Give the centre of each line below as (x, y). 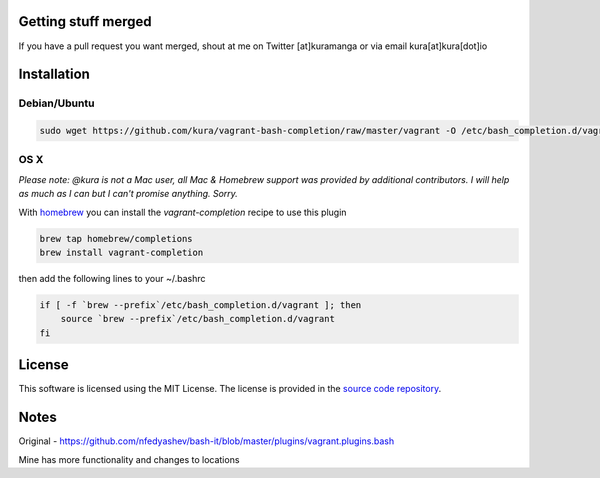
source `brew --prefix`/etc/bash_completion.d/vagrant (197, 319)
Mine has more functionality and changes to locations (129, 459)
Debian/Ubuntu (56, 103)
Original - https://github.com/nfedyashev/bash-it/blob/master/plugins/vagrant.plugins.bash (206, 441)
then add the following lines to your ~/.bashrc (112, 278)
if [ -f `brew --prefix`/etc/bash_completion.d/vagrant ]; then (200, 304)
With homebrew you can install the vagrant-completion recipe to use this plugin (182, 212)
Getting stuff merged (85, 21)
